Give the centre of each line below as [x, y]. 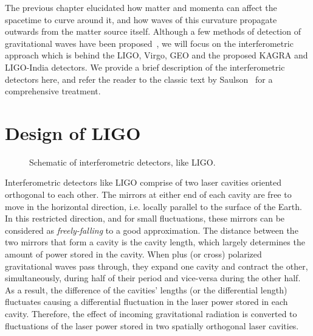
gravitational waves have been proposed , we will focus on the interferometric [149, 43]
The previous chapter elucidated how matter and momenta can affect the [141, 7]
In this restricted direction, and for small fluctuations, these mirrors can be [145, 218]
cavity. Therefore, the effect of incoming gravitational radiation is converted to [151, 313]
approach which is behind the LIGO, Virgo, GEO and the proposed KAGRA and [156, 55]
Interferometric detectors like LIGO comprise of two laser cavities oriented [143, 182]
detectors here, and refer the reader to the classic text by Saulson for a [139, 79]
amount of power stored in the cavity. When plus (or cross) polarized [133, 254]
